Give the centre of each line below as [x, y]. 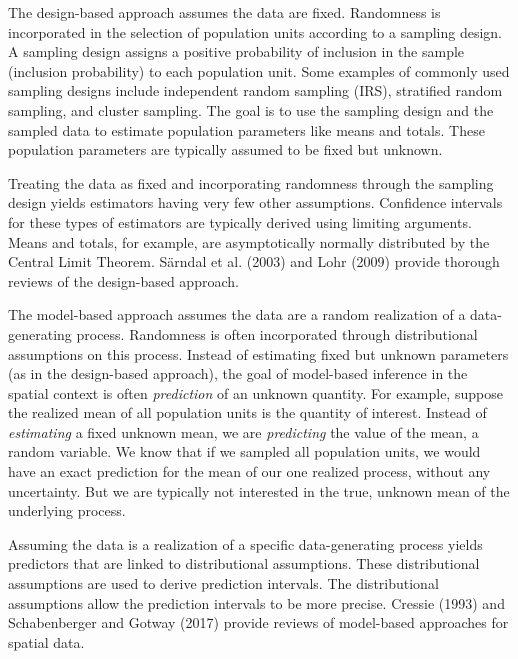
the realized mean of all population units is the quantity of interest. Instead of [247, 412]
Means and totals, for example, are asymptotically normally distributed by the [249, 241]
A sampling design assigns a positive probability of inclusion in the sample [236, 51]
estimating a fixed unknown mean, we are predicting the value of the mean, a [243, 431]
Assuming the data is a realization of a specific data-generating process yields [245, 543]
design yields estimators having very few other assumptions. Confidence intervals [255, 202]
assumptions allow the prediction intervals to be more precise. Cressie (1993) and [256, 602]
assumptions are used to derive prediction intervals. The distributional [223, 583]
